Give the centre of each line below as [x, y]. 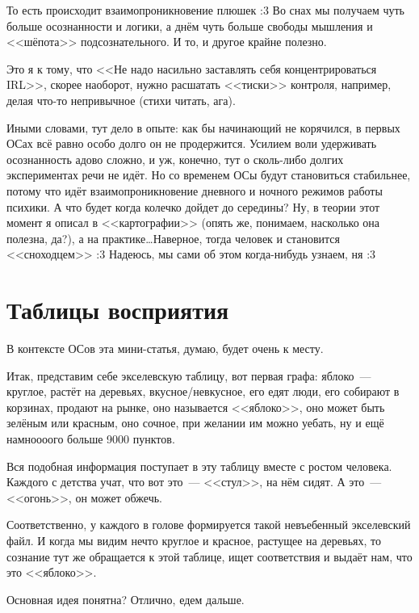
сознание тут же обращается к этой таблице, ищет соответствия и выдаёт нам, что [209, 556]
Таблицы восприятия [118, 310]
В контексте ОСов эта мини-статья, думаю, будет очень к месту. [165, 348]
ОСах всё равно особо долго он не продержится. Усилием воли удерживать [192, 143]
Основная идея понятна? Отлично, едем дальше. [126, 599]
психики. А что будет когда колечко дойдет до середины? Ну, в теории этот [193, 206]
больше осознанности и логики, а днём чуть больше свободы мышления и [190, 25]
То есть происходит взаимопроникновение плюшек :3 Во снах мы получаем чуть [205, 10]
